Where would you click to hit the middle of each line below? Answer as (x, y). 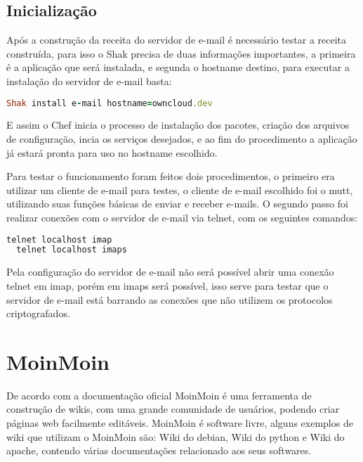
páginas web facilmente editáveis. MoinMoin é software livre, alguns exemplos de (180, 423)
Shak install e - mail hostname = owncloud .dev (110, 103)
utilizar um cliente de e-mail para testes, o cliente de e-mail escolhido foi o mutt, (180, 190)
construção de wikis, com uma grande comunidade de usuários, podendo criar (173, 409)
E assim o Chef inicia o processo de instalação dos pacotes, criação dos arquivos (178, 125)
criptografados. (38, 313)
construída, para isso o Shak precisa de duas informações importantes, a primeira (181, 53)
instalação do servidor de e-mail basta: (89, 81)
